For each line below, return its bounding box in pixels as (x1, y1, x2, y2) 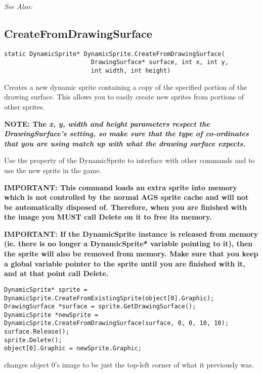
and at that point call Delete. (4, 268, 109, 279)
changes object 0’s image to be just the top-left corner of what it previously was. (4, 359, 254, 370)
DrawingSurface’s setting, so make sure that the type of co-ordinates (4, 128, 249, 139)
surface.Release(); (4, 328, 69, 336)
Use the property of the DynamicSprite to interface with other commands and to (4, 155, 255, 166)
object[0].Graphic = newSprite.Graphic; (4, 345, 142, 352)
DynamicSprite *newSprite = (4, 311, 99, 318)
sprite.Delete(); (4, 336, 62, 344)
